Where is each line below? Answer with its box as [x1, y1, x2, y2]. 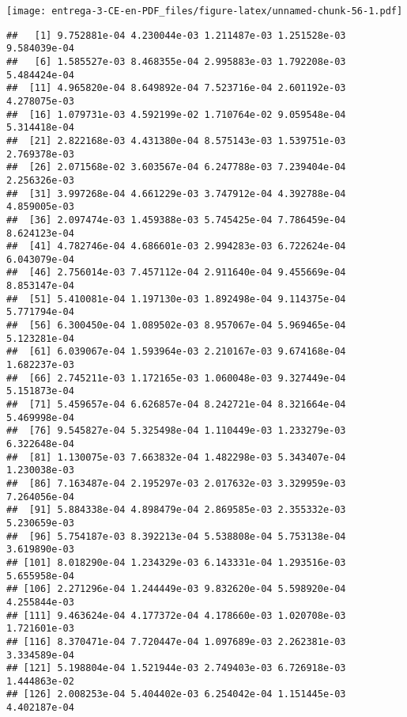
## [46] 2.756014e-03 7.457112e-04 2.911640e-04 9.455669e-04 [6, 267, 346, 279]
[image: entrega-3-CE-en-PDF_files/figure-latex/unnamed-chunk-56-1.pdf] [6, 6, 403, 17]
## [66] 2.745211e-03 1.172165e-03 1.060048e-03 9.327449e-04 [6, 372, 346, 384]
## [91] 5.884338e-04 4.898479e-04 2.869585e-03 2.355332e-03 [6, 504, 346, 516]
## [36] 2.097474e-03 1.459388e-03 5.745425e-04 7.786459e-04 [6, 214, 346, 226]
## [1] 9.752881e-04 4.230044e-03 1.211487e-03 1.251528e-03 [6, 29, 346, 41]
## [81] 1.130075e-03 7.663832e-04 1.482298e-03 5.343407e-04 [6, 451, 346, 463]
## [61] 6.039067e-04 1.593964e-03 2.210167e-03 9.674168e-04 [6, 346, 346, 358]
